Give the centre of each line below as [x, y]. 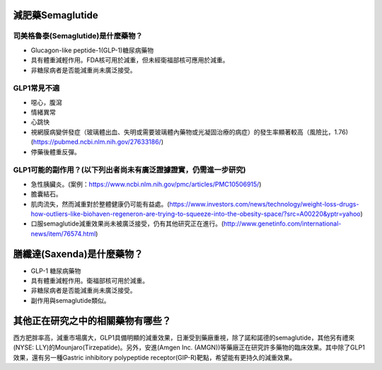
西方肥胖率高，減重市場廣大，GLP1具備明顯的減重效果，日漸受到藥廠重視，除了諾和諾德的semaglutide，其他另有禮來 [184, 337]
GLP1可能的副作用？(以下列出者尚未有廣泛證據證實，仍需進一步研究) [129, 170]
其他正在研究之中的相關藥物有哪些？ [92, 321]
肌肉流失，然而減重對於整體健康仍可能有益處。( [100, 204]
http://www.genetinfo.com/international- [282, 224]
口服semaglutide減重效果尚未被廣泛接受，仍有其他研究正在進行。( [127, 224]
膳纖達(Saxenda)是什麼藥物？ [78, 254]
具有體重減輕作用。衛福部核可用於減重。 [89, 281]
